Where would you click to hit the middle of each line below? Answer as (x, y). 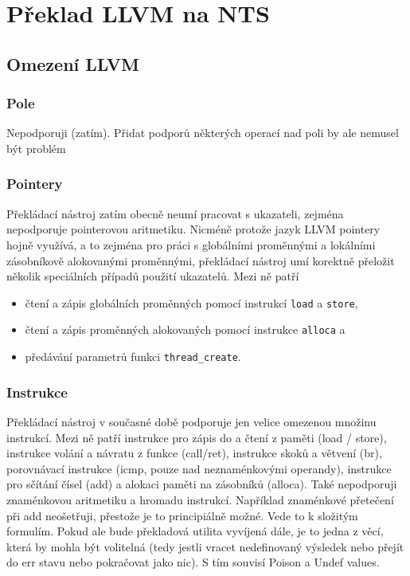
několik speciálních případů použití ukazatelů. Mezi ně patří (153, 276)
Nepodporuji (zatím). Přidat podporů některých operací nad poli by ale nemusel (203, 133)
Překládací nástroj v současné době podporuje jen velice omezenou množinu (191, 421)
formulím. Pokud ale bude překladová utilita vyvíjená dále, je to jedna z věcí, (195, 531)
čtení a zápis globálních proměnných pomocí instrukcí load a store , (191, 302)
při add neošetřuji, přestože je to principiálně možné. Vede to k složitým (182, 515)
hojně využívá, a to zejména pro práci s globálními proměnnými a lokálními (191, 244)
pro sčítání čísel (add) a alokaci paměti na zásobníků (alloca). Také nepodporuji (202, 484)
